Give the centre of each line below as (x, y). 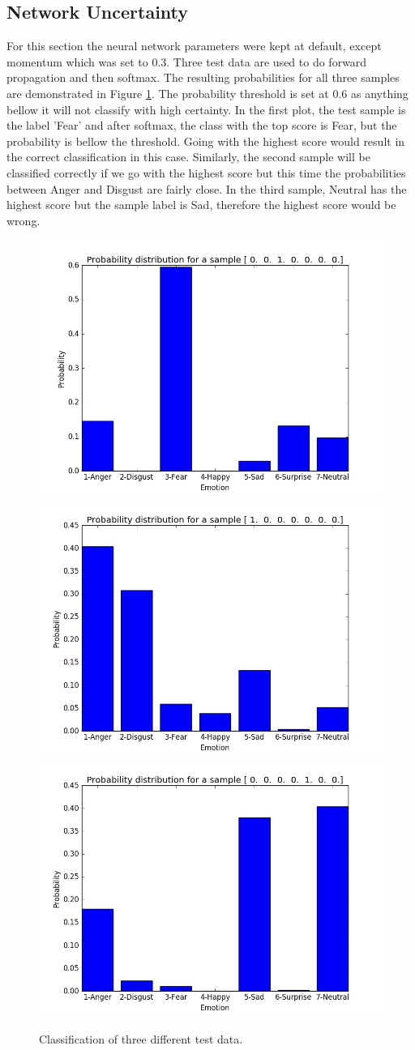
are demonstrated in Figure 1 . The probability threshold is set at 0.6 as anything (207, 93)
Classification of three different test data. (141, 1039)
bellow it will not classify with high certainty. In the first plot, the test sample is (206, 109)
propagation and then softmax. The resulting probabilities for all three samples (203, 77)
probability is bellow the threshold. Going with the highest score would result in (206, 141)
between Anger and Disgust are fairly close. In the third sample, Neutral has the (207, 188)
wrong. (24, 220)
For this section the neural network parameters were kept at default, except (194, 46)
